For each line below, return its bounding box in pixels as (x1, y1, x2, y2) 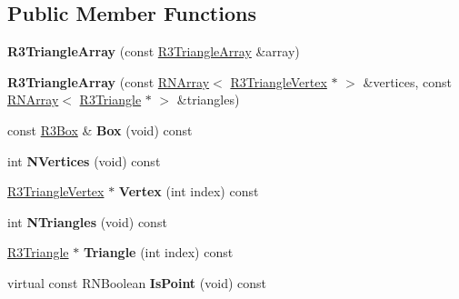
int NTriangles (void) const (7, 212, 167, 231)
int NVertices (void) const (7, 151, 161, 170)
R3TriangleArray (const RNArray (7, 72, 210, 91)
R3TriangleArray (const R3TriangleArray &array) (7, 42, 300, 61)
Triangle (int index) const (83, 243, 234, 262)
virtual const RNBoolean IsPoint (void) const (7, 273, 266, 292)
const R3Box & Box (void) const (7, 120, 193, 139)
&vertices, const (363, 72, 452, 91)
